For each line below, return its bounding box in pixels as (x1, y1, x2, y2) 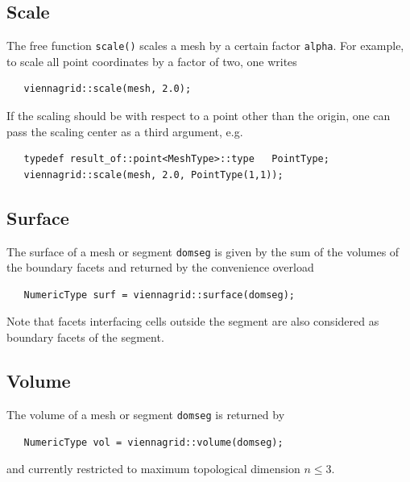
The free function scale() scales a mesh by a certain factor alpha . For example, (6, 37, 404, 54)
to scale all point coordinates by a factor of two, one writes (6, 52, 297, 69)
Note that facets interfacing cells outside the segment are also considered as (6, 313, 379, 330)
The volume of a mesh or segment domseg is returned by (6, 405, 285, 422)
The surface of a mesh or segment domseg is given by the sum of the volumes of (6, 243, 400, 260)
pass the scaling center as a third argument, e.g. (6, 123, 243, 139)
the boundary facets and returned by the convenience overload (6, 259, 314, 276)
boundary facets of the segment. (6, 329, 164, 346)
